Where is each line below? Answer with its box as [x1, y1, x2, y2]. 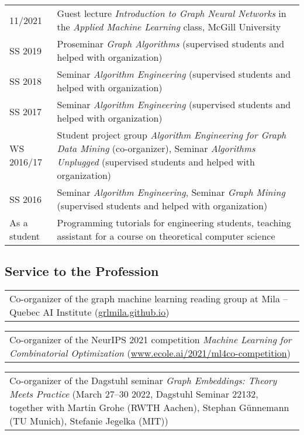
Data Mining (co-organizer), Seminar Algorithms [57, 141, 255, 155]
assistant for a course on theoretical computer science [57, 229, 275, 243]
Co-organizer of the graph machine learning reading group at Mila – [9, 292, 288, 306]
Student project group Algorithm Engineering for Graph [57, 128, 286, 141]
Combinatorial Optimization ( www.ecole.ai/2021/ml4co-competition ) [9, 346, 291, 360]
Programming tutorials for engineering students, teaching [57, 216, 291, 229]
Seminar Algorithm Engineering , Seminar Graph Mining [57, 185, 285, 199]
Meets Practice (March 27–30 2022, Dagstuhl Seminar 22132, [9, 387, 258, 401]
